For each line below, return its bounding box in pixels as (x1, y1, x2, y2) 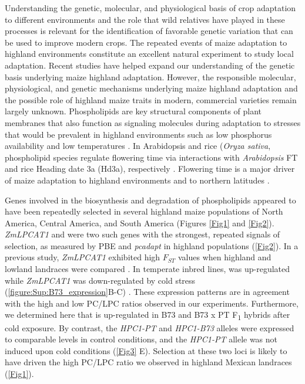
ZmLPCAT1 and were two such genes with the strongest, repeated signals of (5, 228, 280, 240)
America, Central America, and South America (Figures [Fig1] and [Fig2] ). (5, 216, 274, 229)
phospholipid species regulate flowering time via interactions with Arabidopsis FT (5, 151, 298, 163)
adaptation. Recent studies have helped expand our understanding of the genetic (5, 59, 295, 71)
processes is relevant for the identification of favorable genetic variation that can (5, 25, 293, 37)
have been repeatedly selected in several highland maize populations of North (5, 205, 283, 218)
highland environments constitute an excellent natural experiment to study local (5, 47, 294, 60)
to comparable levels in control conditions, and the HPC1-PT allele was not (5, 333, 278, 345)
